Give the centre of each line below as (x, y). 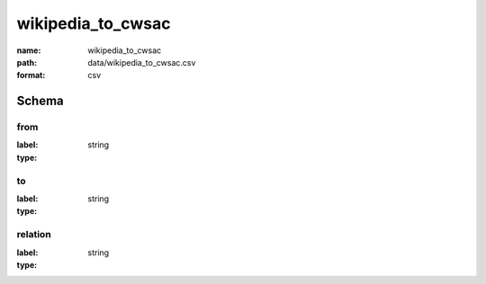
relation (34, 235)
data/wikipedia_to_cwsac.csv (142, 62)
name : (29, 50)
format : (31, 75)
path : (27, 62)
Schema (40, 101)
